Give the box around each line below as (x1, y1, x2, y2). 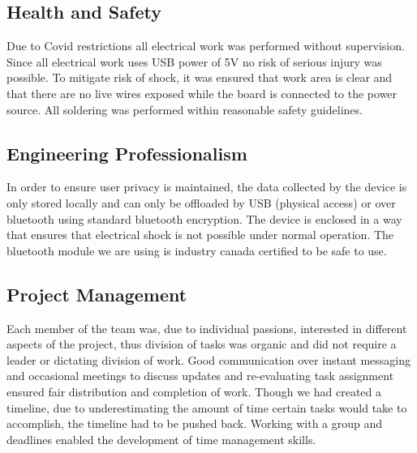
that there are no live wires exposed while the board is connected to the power (6, 84, 398, 101)
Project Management (6, 281, 187, 306)
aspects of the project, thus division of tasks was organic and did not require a (6, 335, 397, 353)
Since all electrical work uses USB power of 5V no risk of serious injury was (6, 53, 382, 70)
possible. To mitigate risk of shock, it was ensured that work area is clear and (6, 69, 393, 86)
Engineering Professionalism (6, 140, 247, 165)
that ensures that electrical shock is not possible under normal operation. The (6, 226, 394, 243)
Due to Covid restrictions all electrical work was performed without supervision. (6, 37, 405, 54)
